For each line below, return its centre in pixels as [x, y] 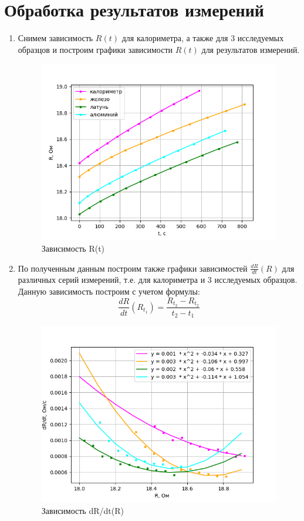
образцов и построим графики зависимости [95, 49]
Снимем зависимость [55, 38]
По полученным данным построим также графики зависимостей [133, 268]
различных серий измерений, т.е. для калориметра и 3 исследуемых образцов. [158, 280]
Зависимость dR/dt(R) [82, 510]
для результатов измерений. [251, 49]
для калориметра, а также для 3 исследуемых [203, 38]
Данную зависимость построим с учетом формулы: [109, 291]
